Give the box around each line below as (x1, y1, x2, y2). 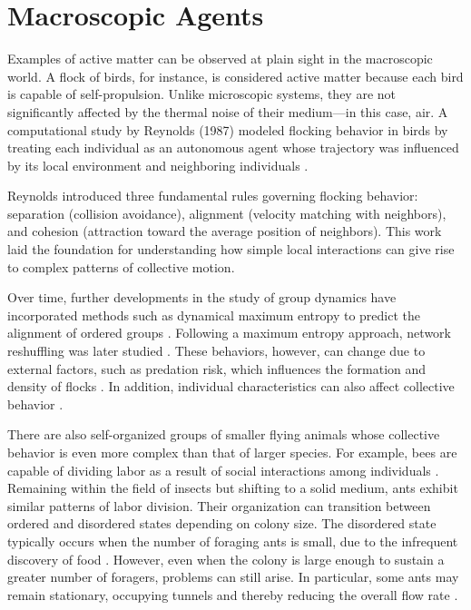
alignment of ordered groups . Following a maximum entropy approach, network (7, 323, 451, 342)
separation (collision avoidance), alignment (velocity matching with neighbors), (7, 203, 446, 222)
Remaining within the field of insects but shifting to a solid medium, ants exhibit (7, 478, 458, 497)
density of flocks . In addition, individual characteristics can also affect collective (7, 377, 455, 396)
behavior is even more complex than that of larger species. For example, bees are (7, 443, 457, 461)
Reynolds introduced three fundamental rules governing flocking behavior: (7, 186, 418, 205)
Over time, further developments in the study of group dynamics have (7, 288, 397, 307)
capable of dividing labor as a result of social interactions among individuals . (7, 460, 439, 479)
